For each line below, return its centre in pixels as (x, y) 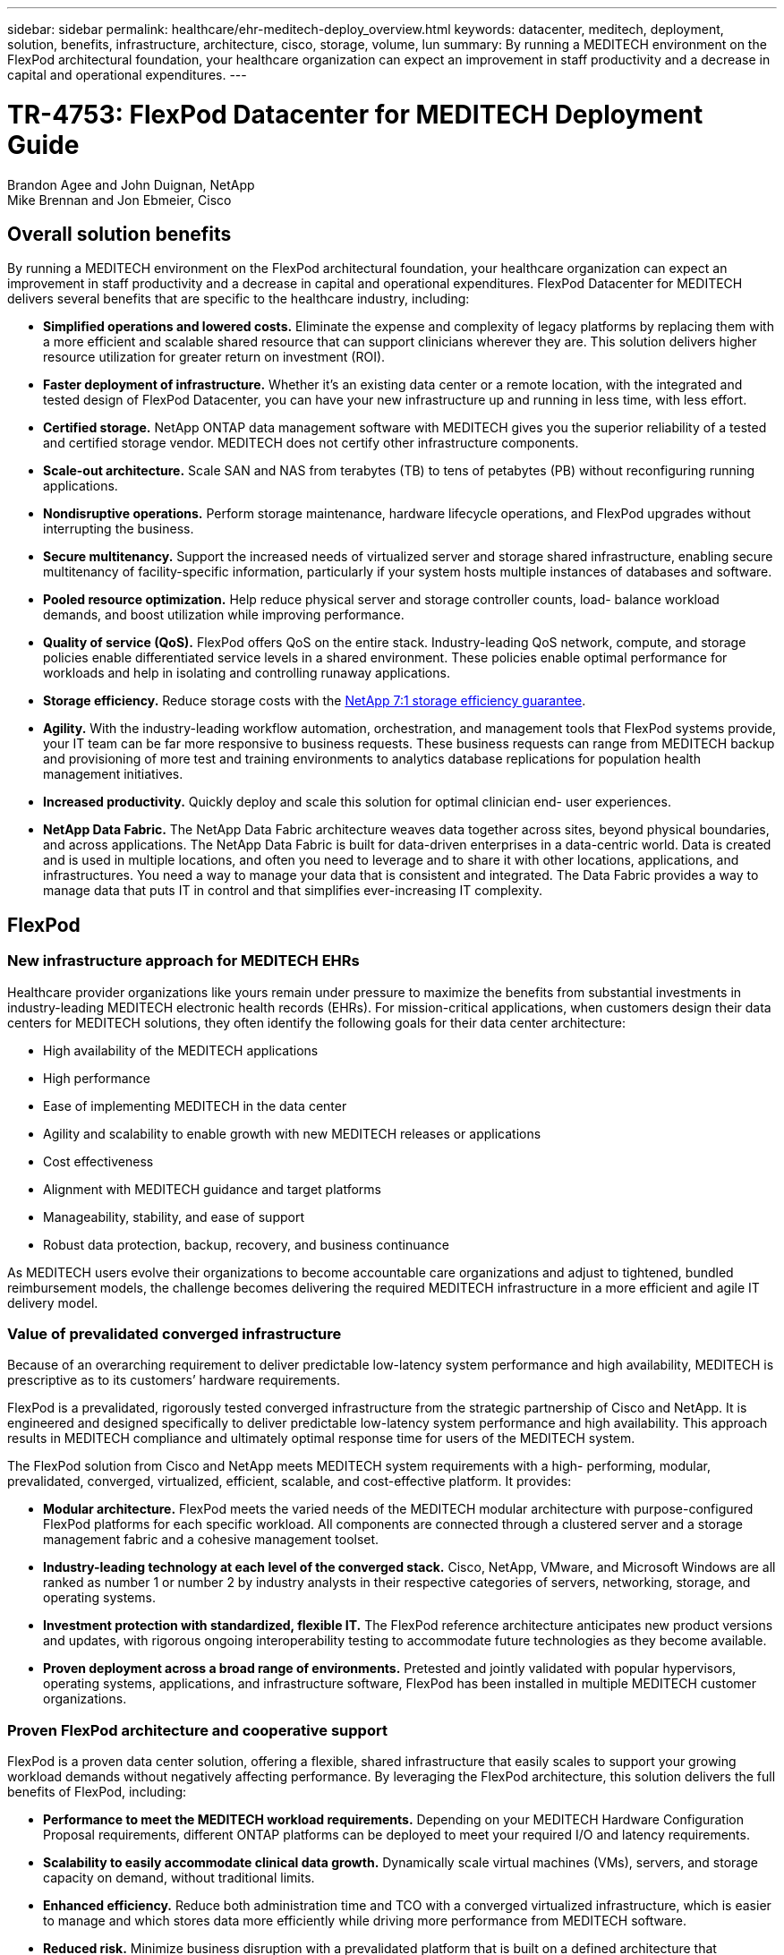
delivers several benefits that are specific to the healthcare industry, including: (239, 299)
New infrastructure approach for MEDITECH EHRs (183, 961)
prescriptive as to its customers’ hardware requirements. (174, 1380)
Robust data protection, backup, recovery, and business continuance (246, 1244)
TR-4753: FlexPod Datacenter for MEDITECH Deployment (355, 114)
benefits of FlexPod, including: (97, 1792)
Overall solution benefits (119, 234)
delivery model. (53, 1302)
